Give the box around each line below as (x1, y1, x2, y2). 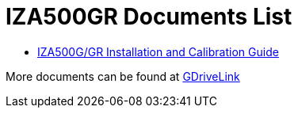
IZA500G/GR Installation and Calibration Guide (37, 44, 279, 59)
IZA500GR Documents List (6, 3, 292, 30)
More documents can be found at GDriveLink (6, 69, 240, 83)
